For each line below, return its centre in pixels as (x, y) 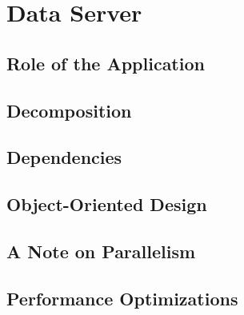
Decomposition (69, 110)
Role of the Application (106, 63)
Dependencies (64, 157)
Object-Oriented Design (107, 204)
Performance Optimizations (122, 298)
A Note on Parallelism (101, 251)
